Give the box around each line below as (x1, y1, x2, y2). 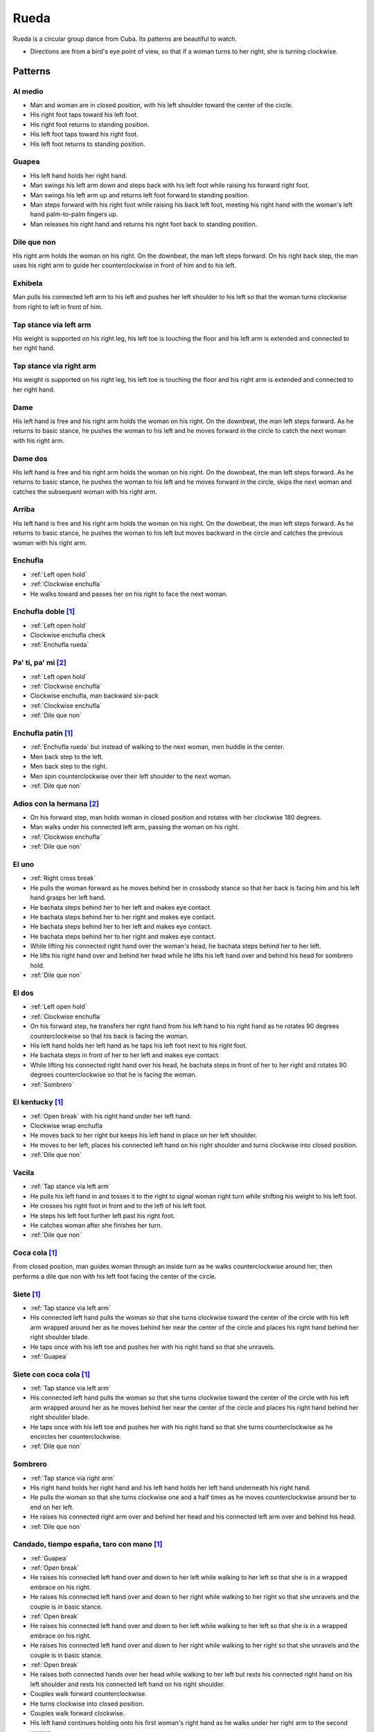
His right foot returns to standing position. (30, 120, 150, 128)
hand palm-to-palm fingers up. (30, 210, 118, 218)
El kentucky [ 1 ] (12, 1097, 64, 1107)
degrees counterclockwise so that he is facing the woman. (30, 1070, 197, 1079)
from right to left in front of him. (12, 302, 103, 311)
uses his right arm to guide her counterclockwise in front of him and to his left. (12, 261, 237, 269)
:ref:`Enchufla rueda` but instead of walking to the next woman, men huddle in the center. (30, 743, 285, 751)
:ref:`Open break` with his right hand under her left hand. (30, 1112, 192, 1120)
